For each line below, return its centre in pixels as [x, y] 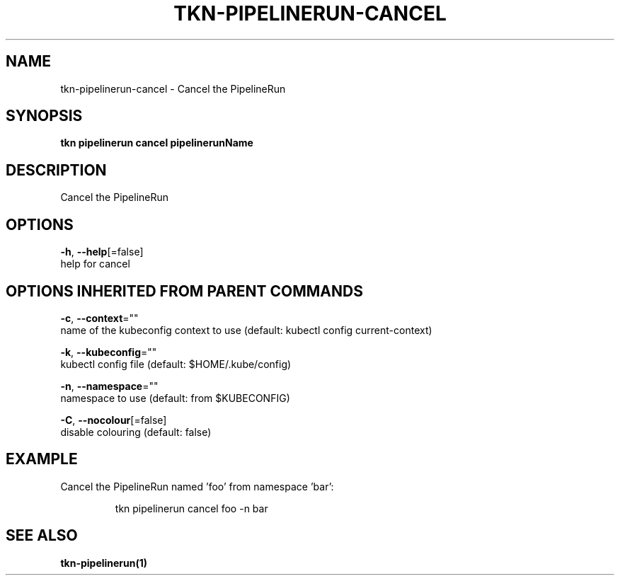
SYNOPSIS [44, 116]
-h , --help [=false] [102, 252]
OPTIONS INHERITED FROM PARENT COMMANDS [184, 291]
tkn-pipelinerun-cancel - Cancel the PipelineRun [173, 88]
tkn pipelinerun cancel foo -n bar [191, 508]
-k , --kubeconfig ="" [109, 352]
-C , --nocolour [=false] [114, 420]
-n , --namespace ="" [109, 386]
